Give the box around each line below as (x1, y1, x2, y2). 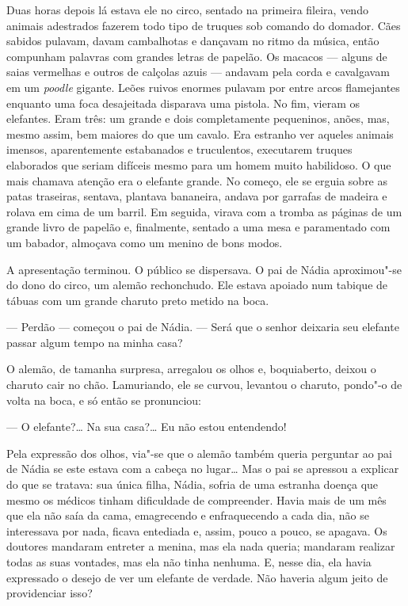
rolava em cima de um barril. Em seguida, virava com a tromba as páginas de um (6, 203, 402, 219)
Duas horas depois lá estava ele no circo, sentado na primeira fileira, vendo (6, 2, 368, 17)
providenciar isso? (6, 585, 93, 601)
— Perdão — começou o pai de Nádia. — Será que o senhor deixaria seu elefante (6, 318, 399, 335)
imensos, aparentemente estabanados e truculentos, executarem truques (6, 141, 353, 158)
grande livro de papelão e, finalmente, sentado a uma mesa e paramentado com (6, 219, 391, 235)
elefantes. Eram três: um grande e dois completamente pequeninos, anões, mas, (6, 110, 390, 127)
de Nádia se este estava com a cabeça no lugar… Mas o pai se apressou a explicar (6, 460, 399, 477)
